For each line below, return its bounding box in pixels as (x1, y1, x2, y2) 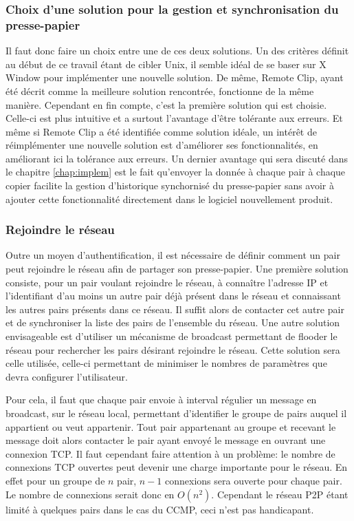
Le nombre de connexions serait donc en (5, 487, 175, 501)
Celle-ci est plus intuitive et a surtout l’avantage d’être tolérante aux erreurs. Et (5, 111, 343, 125)
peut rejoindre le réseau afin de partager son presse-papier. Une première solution (5, 262, 349, 276)
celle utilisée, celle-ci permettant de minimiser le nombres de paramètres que (5, 356, 327, 370)
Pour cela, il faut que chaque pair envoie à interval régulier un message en (5, 392, 317, 407)
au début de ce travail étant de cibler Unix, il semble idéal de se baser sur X (5, 56, 327, 71)
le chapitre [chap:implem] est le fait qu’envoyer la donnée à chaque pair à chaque (5, 164, 346, 179)
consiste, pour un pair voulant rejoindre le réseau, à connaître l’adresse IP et (5, 275, 329, 289)
